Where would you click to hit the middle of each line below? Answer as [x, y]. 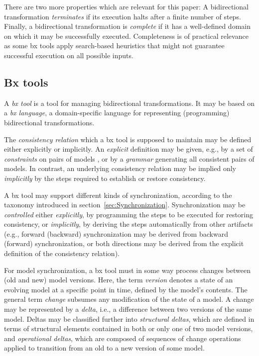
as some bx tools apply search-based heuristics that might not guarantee [114, 45]
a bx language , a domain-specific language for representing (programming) [117, 113]
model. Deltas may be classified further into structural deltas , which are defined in [129, 318]
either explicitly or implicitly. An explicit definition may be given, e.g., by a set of [129, 149]
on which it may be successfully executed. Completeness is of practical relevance [126, 36]
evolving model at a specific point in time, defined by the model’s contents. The [126, 289]
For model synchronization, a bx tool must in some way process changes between [127, 270]
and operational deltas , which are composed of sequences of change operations [123, 338]
